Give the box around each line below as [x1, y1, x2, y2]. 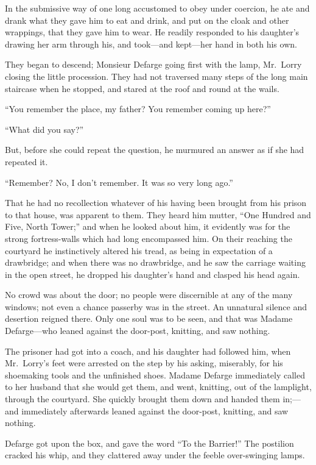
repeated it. [5, 155, 48, 168]
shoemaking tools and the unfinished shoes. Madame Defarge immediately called [5, 368, 305, 381]
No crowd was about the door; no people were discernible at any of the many [5, 288, 293, 301]
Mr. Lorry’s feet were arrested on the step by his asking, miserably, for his [5, 357, 283, 369]
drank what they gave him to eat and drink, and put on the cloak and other [5, 13, 289, 26]
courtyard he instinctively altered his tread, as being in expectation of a [5, 244, 273, 257]
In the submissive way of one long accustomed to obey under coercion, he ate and [5, 2, 310, 14]
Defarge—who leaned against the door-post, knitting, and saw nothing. [5, 324, 270, 337]
